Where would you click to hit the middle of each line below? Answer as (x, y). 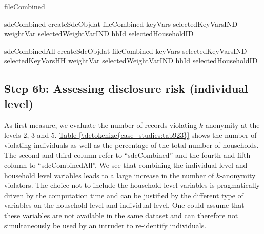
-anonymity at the (231, 125)
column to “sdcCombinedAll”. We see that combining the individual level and (126, 165)
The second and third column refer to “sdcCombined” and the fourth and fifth (127, 155)
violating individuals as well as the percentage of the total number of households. (131, 145)
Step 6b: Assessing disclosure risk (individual (126, 88)
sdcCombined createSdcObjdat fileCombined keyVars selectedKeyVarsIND (121, 23)
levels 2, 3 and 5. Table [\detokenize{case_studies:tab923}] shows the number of (130, 135)
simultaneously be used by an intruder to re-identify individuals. (105, 225)
